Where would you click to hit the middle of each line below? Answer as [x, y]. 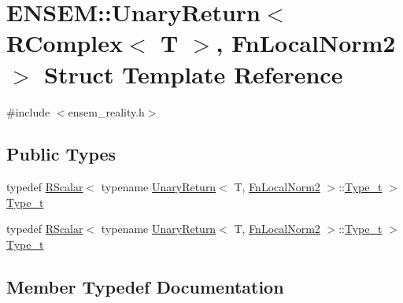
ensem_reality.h [106, 111]
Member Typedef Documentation [145, 287]
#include [28, 111]
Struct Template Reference [194, 74]
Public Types [61, 154]
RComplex [65, 43]
